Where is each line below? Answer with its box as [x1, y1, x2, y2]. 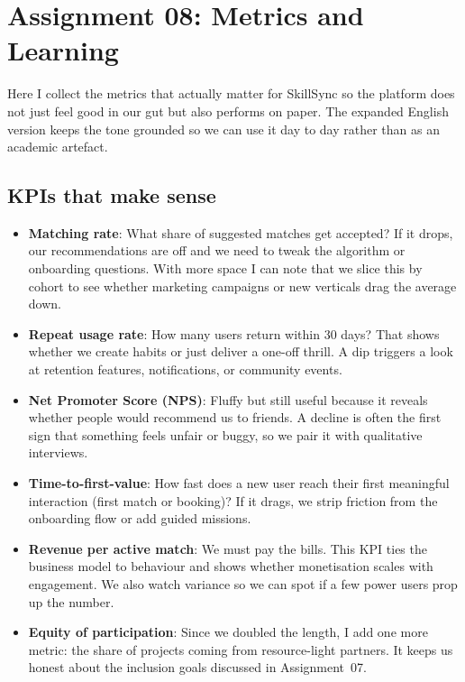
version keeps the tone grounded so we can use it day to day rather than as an [7, 119, 441, 138]
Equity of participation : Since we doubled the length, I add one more [28, 622, 428, 641]
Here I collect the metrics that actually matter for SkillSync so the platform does [7, 84, 455, 103]
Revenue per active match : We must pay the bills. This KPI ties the [28, 539, 427, 558]
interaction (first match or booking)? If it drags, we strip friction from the [28, 491, 438, 510]
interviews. [28, 443, 88, 462]
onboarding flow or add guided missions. [28, 509, 251, 528]
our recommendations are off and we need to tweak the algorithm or [28, 241, 406, 260]
